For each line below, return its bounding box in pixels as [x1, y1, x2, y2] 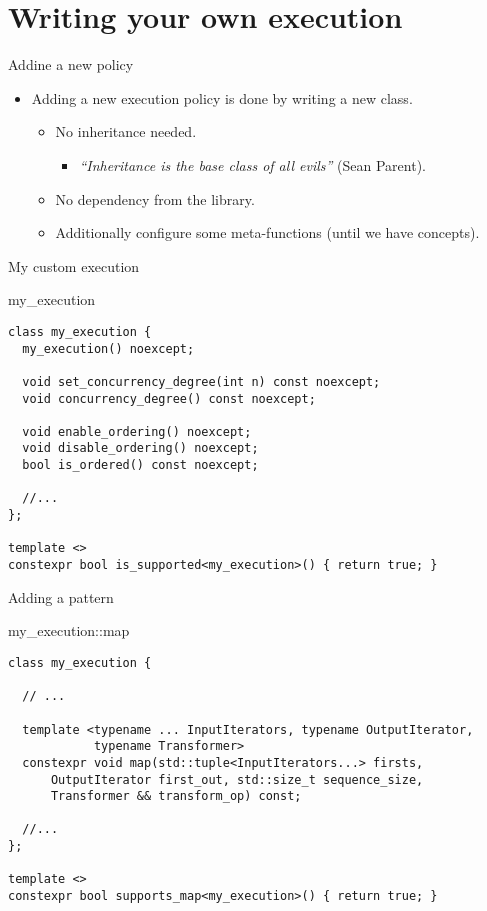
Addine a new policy [8, 54, 134, 75]
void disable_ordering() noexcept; [22, 441, 259, 456]
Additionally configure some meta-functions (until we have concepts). [55, 222, 480, 243]
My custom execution [8, 255, 140, 276]
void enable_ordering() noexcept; [22, 424, 252, 439]
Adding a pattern [8, 586, 114, 607]
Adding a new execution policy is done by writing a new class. [31, 87, 413, 108]
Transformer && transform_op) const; [50, 789, 302, 804]
